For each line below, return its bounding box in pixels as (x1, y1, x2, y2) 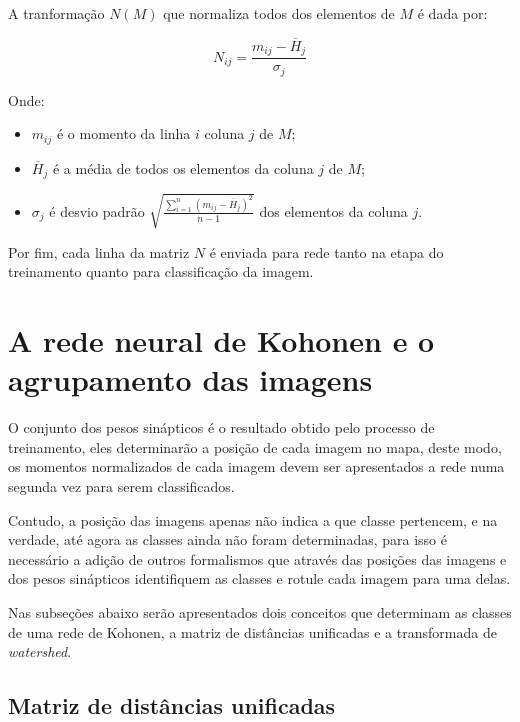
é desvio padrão (49, 200, 145, 221)
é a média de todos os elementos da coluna (52, 157, 314, 178)
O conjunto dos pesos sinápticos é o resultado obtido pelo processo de (8, 417, 435, 438)
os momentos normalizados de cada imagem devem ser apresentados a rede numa (8, 456, 505, 477)
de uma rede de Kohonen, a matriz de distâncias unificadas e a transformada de (8, 621, 497, 642)
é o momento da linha (56, 123, 191, 144)
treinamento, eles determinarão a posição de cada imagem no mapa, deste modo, (8, 436, 502, 457)
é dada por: (417, 3, 488, 23)
